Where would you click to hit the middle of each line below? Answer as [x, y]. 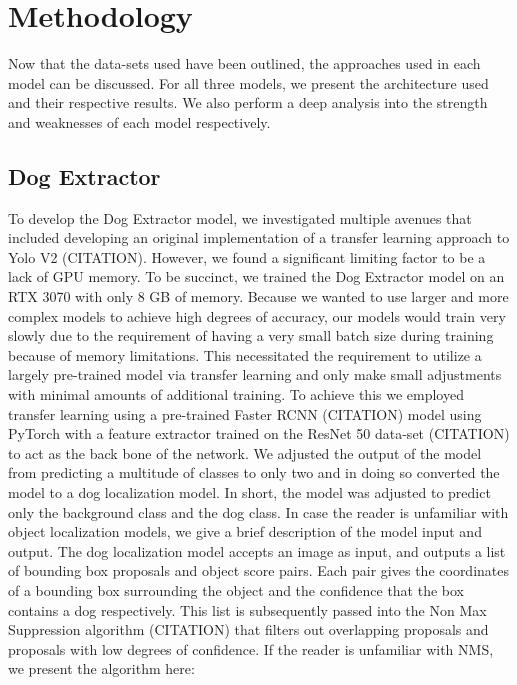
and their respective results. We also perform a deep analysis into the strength [248, 102]
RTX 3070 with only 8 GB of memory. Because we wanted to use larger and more [258, 296]
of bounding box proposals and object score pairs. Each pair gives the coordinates [259, 570]
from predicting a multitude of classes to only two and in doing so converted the [254, 472]
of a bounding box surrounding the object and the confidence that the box [236, 589]
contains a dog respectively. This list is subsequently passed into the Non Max [247, 609]
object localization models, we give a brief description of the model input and [245, 531]
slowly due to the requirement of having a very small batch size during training [251, 335]
